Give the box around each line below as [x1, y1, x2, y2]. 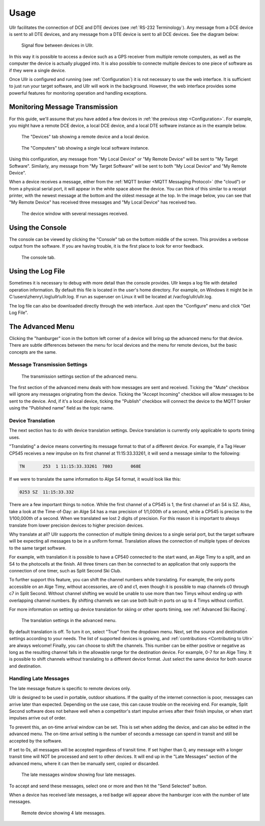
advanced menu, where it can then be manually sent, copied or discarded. [9, 760, 159, 766]
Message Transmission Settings [9, 361, 88, 368]
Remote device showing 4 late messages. [21, 810, 106, 816]
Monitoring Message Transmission [9, 103, 118, 111]
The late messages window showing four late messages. [21, 772, 136, 777]
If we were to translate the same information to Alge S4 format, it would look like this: [9, 476, 181, 482]
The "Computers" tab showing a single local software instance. [21, 145, 149, 151]
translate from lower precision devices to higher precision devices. [9, 522, 144, 528]
